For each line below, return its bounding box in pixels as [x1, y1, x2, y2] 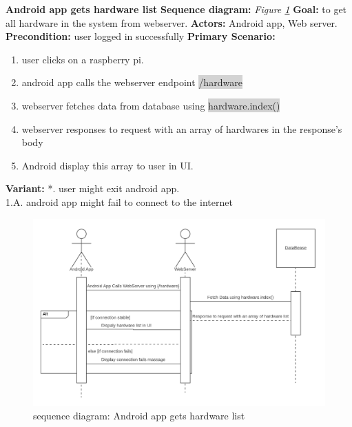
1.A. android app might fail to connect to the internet [6, 194, 233, 209]
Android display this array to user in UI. [21, 158, 194, 172]
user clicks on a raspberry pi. [21, 52, 144, 66]
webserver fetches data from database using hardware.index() [21, 98, 280, 112]
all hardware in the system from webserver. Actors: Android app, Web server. [6, 15, 338, 30]
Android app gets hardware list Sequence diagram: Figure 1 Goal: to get [6, 2, 347, 16]
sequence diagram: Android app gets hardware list [33, 408, 245, 423]
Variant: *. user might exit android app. [6, 181, 180, 196]
